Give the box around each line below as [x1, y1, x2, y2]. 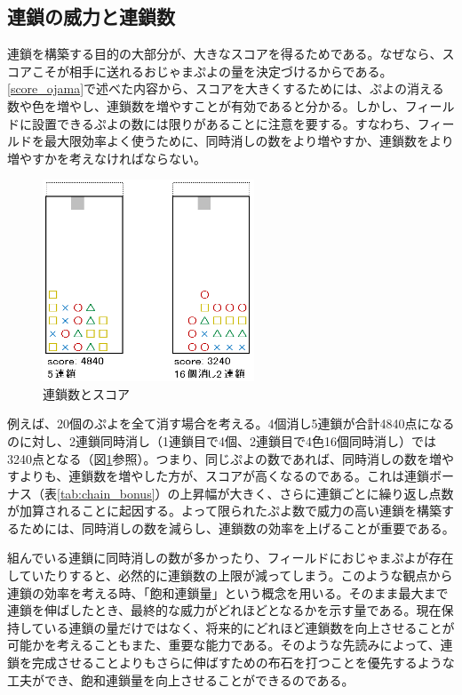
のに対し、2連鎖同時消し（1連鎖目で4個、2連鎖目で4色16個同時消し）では [7, 431, 436, 450]
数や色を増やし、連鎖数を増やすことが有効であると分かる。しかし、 [7, 96, 405, 115]
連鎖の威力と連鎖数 [7, 3, 175, 30]
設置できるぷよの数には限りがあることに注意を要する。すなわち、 [31, 114, 418, 132]
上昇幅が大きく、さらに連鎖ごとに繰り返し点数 [179, 483, 454, 502]
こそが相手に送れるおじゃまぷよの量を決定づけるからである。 [31, 61, 393, 80]
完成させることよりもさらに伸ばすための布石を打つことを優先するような [31, 653, 455, 672]
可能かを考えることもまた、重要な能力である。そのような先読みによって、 [7, 635, 441, 654]
